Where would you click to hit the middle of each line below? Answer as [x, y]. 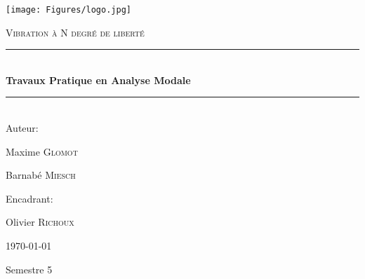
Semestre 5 [29, 269]
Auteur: [22, 128]
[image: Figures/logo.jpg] [68, 10]
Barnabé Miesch [41, 175]
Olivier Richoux [40, 222]
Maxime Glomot [42, 151]
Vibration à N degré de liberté [75, 32]
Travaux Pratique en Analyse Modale [98, 80]
